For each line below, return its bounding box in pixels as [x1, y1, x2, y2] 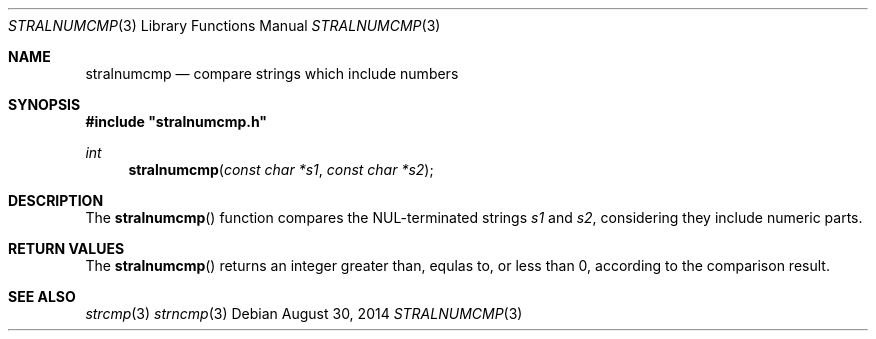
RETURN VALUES [8, 240, 125, 257]
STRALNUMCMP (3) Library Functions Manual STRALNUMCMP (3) [8, 17, 441, 34]
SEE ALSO [8, 288, 76, 305]
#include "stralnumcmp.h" [85, 113, 268, 130]
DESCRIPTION [8, 192, 104, 209]
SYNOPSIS [8, 96, 81, 113]
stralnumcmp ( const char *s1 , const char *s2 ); [128, 161, 434, 178]
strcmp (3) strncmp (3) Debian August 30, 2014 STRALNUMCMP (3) [85, 305, 523, 322]
